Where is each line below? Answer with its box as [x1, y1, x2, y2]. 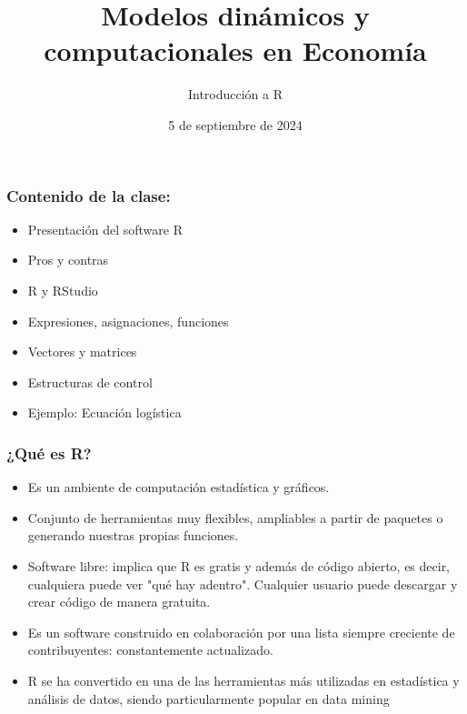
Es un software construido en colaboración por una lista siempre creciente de [27, 622, 455, 641]
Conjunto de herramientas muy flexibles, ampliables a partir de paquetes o [27, 508, 443, 527]
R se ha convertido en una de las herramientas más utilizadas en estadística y [27, 670, 460, 689]
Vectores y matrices [27, 342, 137, 361]
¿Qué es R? [6, 441, 92, 464]
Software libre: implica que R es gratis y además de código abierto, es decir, [27, 556, 451, 575]
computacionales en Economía [44, 32, 427, 69]
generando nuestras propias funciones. [27, 526, 239, 545]
